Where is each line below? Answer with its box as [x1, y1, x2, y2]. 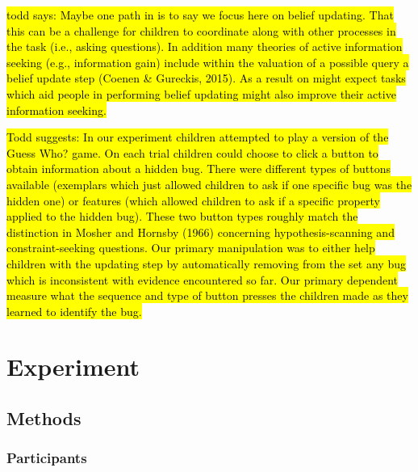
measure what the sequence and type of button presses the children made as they [6, 287, 408, 304]
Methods [6, 406, 82, 431]
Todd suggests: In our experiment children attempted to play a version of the [6, 129, 389, 145]
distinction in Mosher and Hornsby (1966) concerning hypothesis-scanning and [6, 223, 395, 240]
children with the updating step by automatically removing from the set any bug [6, 255, 406, 272]
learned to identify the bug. [6, 302, 142, 319]
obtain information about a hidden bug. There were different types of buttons [6, 160, 391, 177]
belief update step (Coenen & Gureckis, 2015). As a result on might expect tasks [6, 70, 406, 86]
